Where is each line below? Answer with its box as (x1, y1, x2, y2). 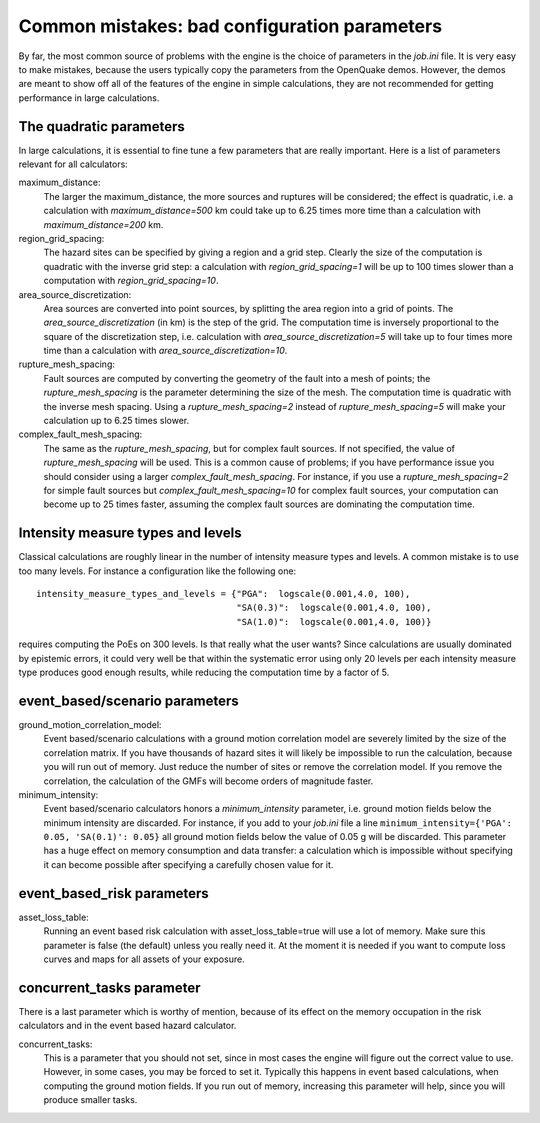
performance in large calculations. (18, 91, 160, 104)
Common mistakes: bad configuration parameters (18, 15, 443, 37)
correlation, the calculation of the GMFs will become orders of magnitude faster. (43, 775, 374, 787)
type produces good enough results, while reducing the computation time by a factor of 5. (18, 666, 390, 679)
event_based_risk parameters (18, 885, 209, 902)
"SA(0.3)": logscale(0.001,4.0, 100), (236, 602, 432, 614)
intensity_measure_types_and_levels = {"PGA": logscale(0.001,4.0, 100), (36, 588, 411, 600)
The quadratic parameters (18, 118, 185, 135)
